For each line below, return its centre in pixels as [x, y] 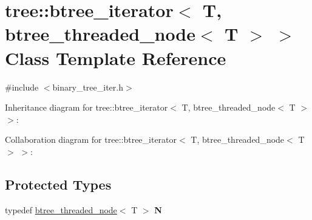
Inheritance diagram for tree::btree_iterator [86, 107]
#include [22, 87]
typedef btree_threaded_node [61, 209]
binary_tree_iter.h [88, 87]
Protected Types [58, 184]
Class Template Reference [116, 57]
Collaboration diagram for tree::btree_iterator [91, 139]
